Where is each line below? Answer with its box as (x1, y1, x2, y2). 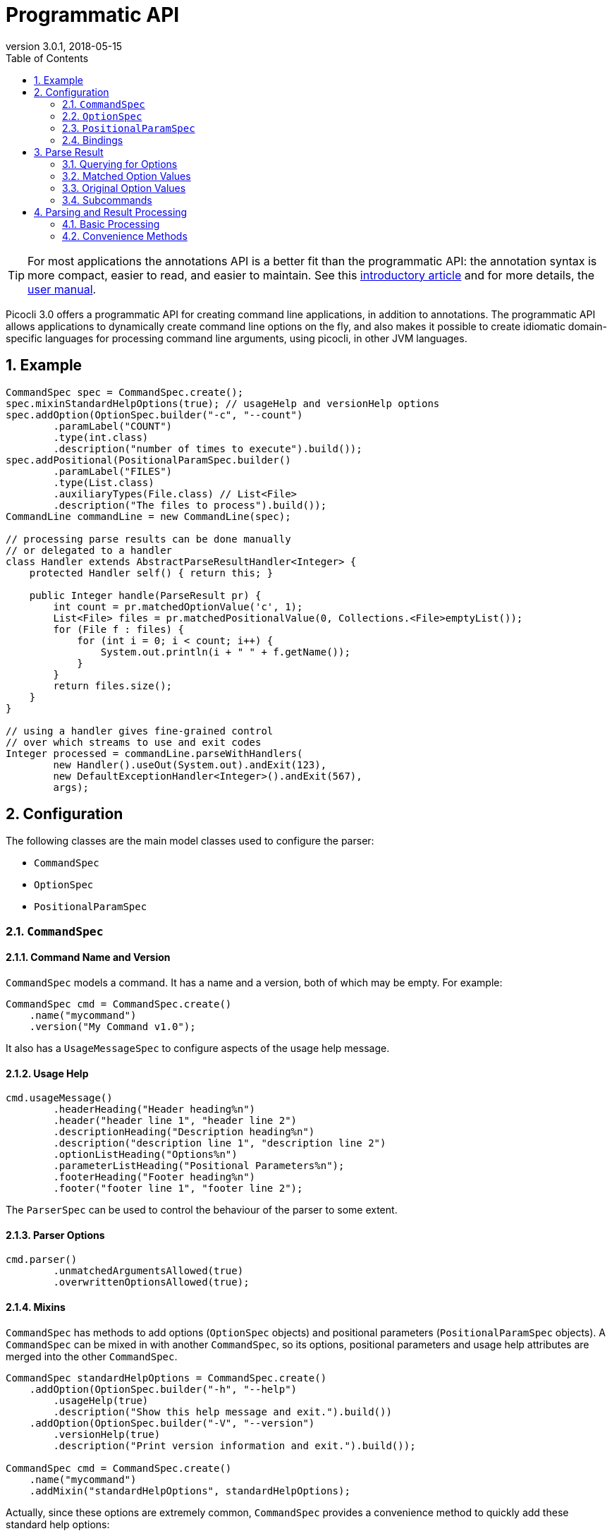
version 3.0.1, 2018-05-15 (6, 40, 123, 52)
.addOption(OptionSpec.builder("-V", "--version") (29, 1417, 315, 1429)
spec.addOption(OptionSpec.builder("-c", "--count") (6, 409, 303, 421)
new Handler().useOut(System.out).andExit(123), (53, 758, 327, 770)
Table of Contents (6, 52, 89, 64)
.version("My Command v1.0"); (29, 1021, 196, 1033)
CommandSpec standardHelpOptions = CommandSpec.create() (6, 1372, 327, 1384)
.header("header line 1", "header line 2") (53, 1115, 298, 1127)
